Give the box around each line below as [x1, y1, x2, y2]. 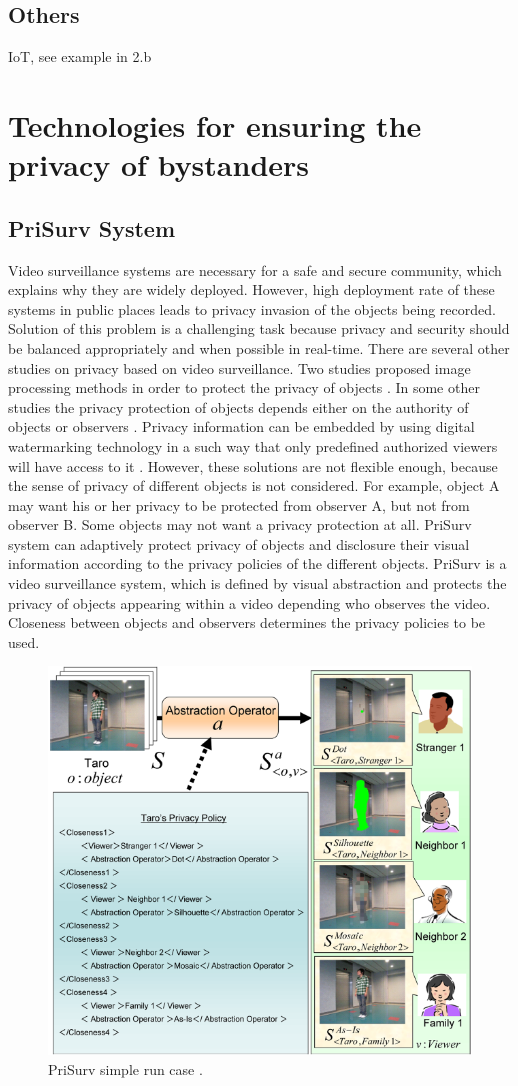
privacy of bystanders [8, 144, 310, 185]
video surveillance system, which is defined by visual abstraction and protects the [8, 573, 507, 594]
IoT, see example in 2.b [8, 46, 152, 67]
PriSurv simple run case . [48, 1058, 203, 1079]
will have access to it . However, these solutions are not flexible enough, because [8, 455, 498, 476]
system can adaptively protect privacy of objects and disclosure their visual [8, 533, 470, 554]
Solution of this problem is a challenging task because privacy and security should [8, 318, 510, 339]
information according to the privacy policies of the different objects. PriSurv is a [8, 553, 507, 574]
